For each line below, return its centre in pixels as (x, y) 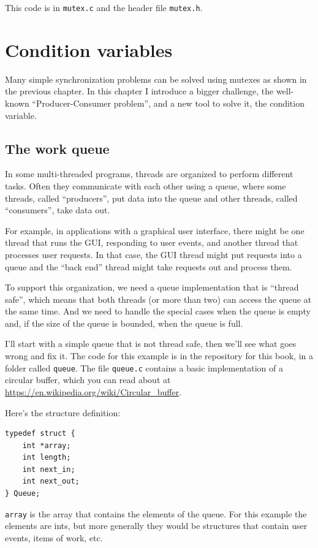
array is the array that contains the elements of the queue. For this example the (156, 513)
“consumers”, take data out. (58, 210)
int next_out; (51, 481)
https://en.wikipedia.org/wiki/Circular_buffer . (93, 391)
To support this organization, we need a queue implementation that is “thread (152, 287)
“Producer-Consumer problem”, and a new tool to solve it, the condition (168, 103)
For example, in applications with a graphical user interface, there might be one (155, 230)
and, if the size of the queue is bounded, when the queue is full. (124, 323)
